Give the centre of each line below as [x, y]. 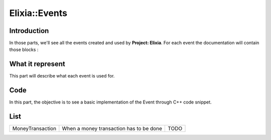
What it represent [37, 64]
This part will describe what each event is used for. [62, 76]
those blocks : [24, 49]
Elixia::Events [38, 13]
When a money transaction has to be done [112, 128]
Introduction [29, 31]
